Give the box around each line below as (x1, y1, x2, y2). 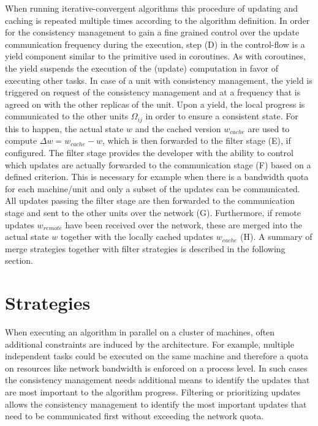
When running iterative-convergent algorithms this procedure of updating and (5, 2, 298, 14)
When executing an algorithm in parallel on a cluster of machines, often (5, 326, 275, 338)
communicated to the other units (5, 110, 129, 122)
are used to (248, 122, 290, 135)
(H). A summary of (240, 230, 312, 243)
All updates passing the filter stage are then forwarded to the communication (5, 194, 295, 207)
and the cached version (135, 122, 221, 135)
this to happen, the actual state (5, 122, 124, 135)
